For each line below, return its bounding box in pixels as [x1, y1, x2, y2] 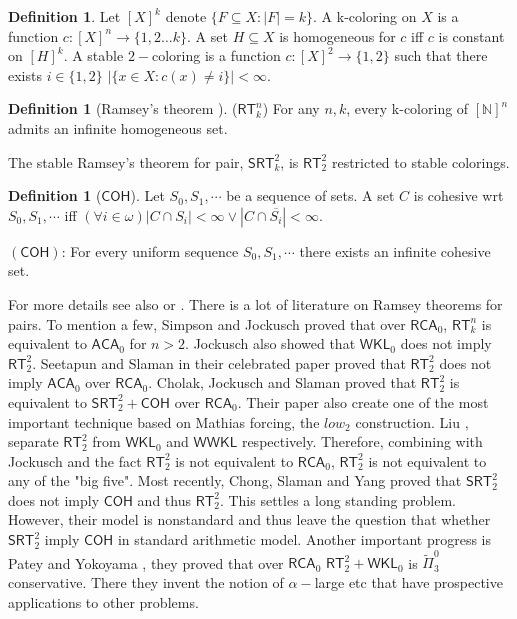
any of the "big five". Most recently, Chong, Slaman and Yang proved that [8, 470, 462, 491]
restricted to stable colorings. [331, 151, 510, 172]
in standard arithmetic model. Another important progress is [117, 529, 492, 550]
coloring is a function [152, 45, 281, 66]
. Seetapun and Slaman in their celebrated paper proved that [32, 352, 406, 373]
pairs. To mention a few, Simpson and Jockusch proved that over [8, 313, 406, 334]
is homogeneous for [279, 25, 396, 46]
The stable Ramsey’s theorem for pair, [8, 151, 244, 172]
